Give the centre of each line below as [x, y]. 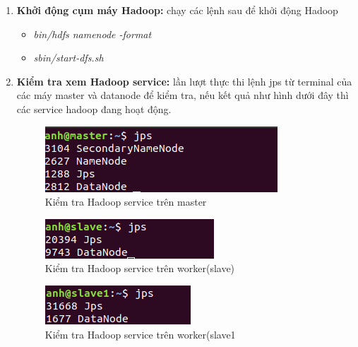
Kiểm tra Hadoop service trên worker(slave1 [140, 334]
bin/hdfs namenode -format [93, 34]
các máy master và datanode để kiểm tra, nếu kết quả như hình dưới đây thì [183, 95]
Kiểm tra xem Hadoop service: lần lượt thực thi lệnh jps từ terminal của [184, 81]
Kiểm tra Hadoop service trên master [126, 202]
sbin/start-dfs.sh [68, 58]
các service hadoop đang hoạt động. [94, 108]
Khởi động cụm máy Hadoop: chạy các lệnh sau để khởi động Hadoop [177, 10]
